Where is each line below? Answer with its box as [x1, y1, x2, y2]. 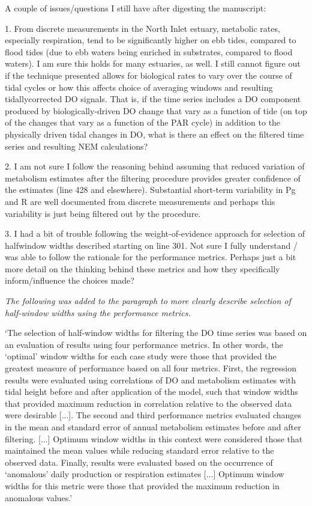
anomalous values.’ [5, 491, 73, 504]
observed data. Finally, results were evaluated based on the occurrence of [5, 456, 273, 468]
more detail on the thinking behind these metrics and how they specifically [5, 262, 280, 275]
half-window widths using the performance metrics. [5, 306, 191, 319]
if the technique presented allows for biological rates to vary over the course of [5, 69, 292, 81]
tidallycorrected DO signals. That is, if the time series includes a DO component [5, 93, 301, 105]
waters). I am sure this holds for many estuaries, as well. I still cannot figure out [5, 57, 301, 70]
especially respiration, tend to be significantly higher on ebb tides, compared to [5, 34, 296, 46]
